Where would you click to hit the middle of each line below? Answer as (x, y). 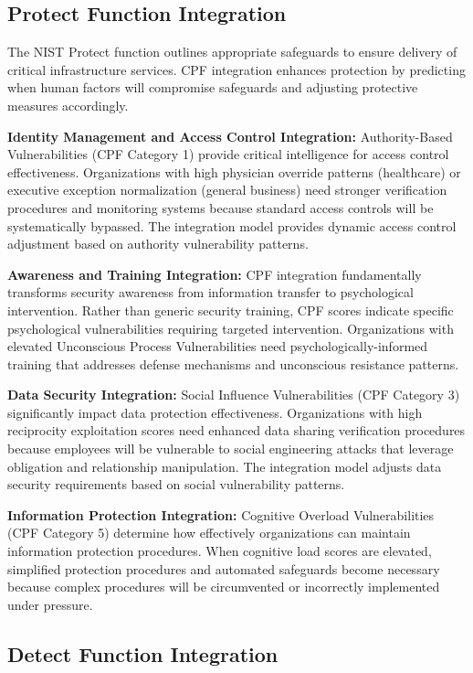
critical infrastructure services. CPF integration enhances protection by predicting (236, 69)
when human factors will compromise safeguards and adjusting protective (213, 87)
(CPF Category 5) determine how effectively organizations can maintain (209, 533)
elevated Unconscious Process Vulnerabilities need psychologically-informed (218, 346)
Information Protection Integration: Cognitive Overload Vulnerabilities (221, 514)
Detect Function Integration (143, 653)
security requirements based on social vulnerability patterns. (176, 484)
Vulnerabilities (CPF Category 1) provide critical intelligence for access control (228, 154)
